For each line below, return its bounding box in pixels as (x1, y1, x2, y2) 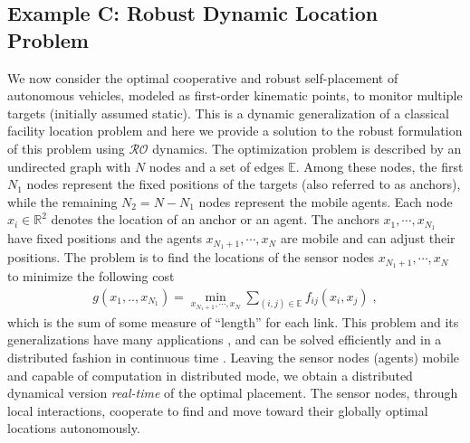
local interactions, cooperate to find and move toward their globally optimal (7, 401, 428, 419)
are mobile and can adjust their (280, 229, 456, 248)
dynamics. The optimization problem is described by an (152, 138, 462, 157)
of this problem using (7, 138, 125, 157)
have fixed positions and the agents (7, 229, 202, 248)
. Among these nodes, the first (295, 156, 464, 175)
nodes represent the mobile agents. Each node (198, 192, 453, 211)
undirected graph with (7, 156, 131, 175)
